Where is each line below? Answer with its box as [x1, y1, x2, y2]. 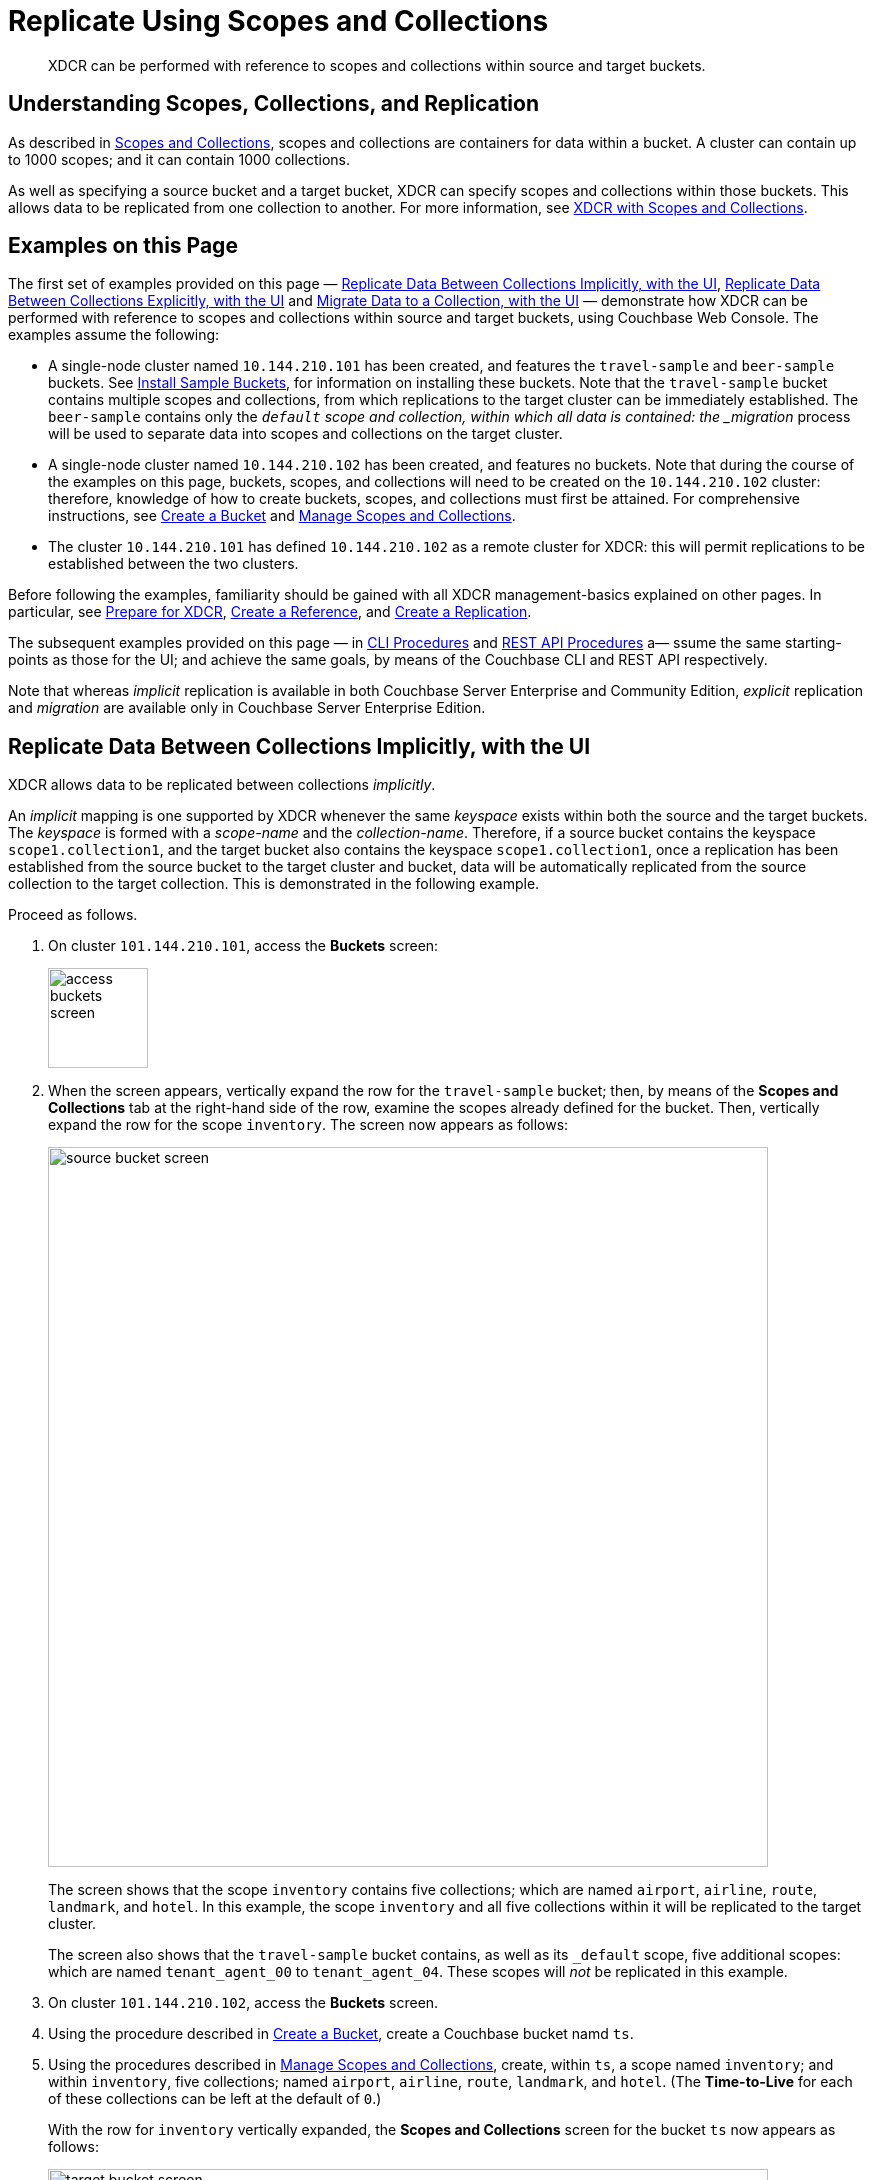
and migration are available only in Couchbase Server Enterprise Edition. [8, 699, 486, 717]
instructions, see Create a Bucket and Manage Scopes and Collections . [48, 507, 516, 525]
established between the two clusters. [48, 555, 299, 573]
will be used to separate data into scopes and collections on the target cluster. [48, 425, 563, 443]
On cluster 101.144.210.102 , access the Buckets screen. [48, 1994, 439, 2012]
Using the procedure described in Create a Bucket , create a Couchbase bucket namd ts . [48, 2025, 634, 2043]
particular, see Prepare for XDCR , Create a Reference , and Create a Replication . [8, 603, 532, 621]
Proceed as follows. [8, 906, 138, 924]
